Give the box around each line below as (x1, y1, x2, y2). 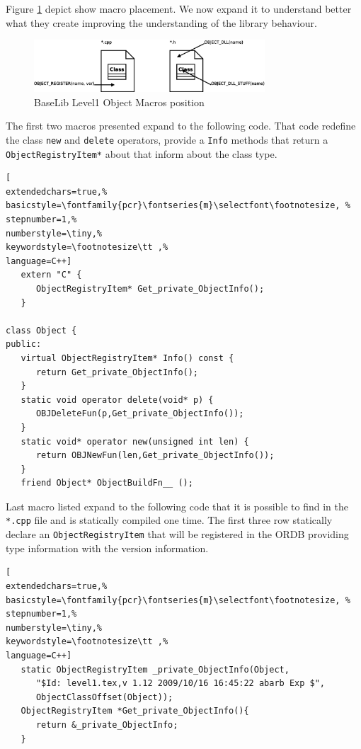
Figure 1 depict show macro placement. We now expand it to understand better (6, 1, 352, 16)
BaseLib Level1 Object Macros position (34, 94, 205, 109)
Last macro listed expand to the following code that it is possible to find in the (6, 498, 349, 513)
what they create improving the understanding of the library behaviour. (6, 15, 317, 30)
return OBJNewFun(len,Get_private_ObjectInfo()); (35, 450, 275, 461)
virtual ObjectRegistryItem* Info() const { (21, 353, 234, 363)
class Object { (6, 325, 77, 336)
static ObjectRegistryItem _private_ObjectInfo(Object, (21, 664, 290, 675)
